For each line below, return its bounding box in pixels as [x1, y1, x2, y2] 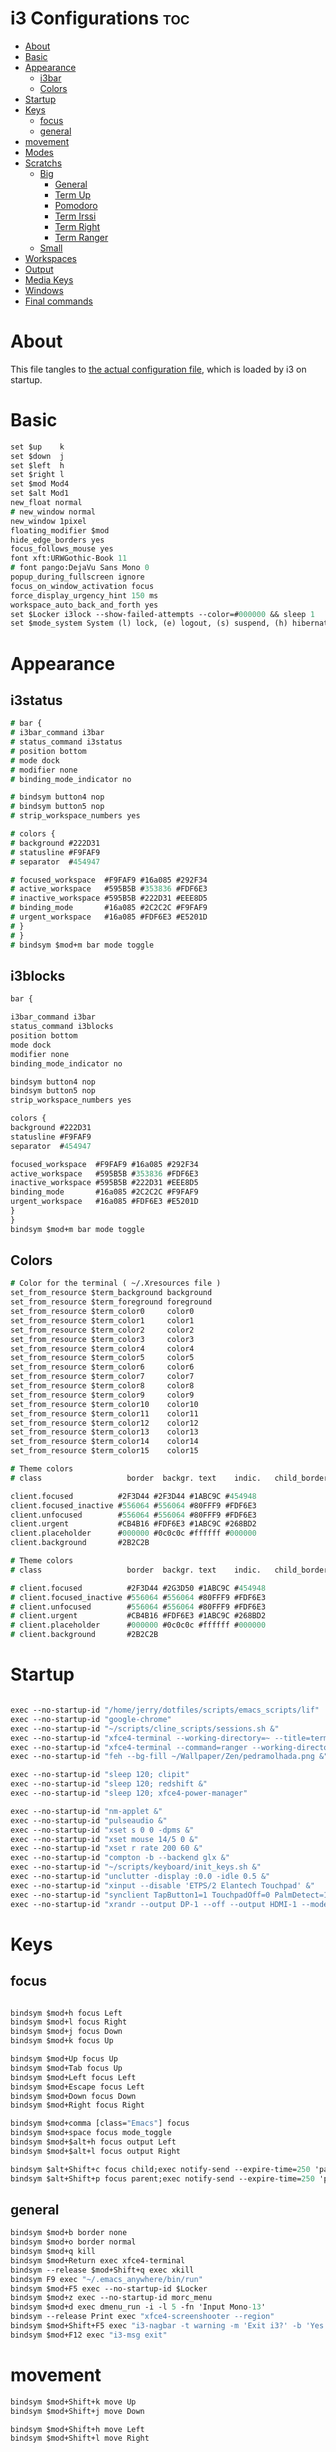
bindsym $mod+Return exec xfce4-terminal [10, 2255, 186, 2266]
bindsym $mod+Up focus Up [10, 2054, 118, 2064]
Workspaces [24, 252, 77, 264]
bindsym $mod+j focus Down [10, 2027, 123, 2037]
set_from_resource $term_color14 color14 [10, 1437, 199, 1447]
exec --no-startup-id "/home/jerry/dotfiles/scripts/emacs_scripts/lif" [10, 1705, 320, 1715]
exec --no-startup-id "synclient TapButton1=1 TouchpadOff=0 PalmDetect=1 [10, 1890, 329, 1900]
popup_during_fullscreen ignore [10, 572, 145, 582]
